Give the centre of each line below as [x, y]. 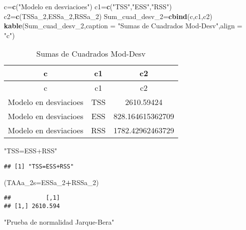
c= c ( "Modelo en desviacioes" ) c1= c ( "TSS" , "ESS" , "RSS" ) [88, 6]
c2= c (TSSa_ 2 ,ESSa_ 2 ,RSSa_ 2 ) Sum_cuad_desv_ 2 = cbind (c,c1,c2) [108, 16]
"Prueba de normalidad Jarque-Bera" [59, 221]
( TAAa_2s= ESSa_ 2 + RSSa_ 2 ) [51, 182]
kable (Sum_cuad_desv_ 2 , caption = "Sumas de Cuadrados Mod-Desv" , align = [123, 26]
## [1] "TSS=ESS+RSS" [39, 166]
